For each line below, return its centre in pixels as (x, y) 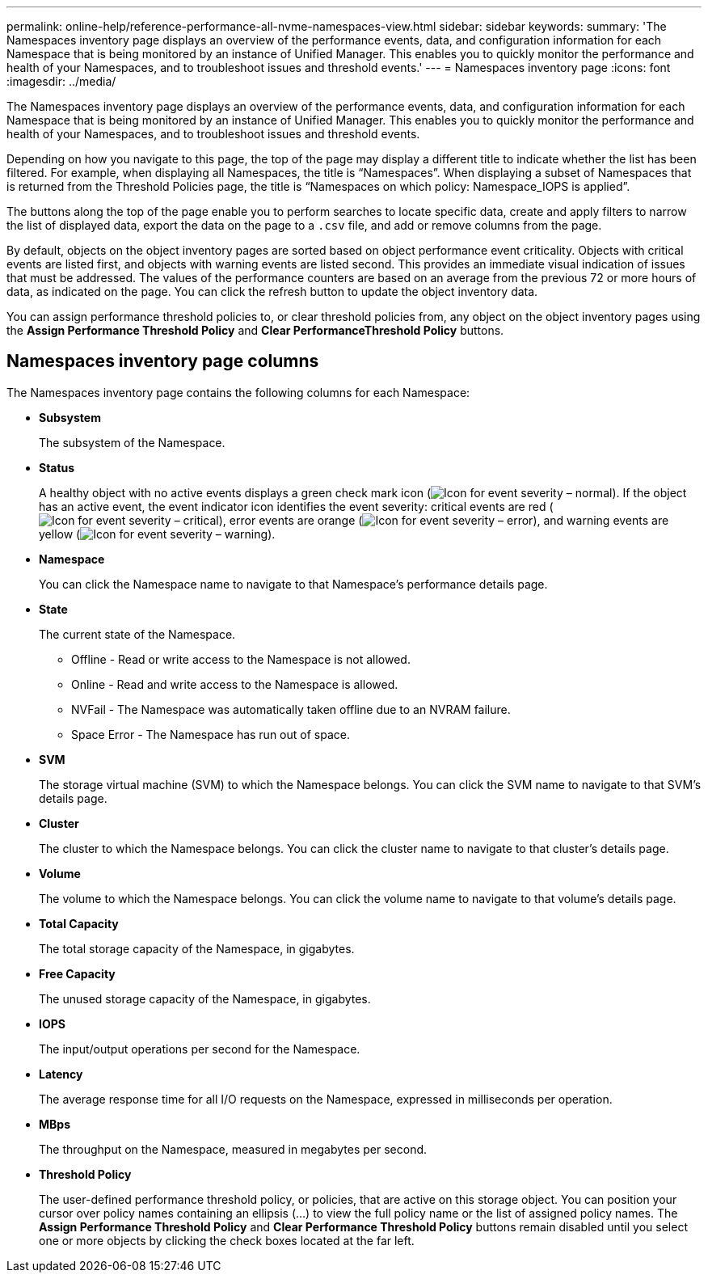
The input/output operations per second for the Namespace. (200, 1049)
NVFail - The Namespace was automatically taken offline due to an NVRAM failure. (291, 709)
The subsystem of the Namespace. (132, 442)
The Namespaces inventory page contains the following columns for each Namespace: (238, 392)
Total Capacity (79, 923)
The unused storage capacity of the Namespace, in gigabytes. (205, 998)
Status (57, 467)
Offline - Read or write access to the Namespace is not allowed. (241, 659)
